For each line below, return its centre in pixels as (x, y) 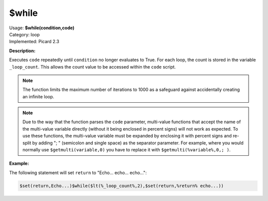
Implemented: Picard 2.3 (34, 42)
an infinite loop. (38, 96)
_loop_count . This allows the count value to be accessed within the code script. (93, 67)
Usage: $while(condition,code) (42, 28)
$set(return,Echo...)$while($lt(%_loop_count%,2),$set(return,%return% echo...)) (122, 186)
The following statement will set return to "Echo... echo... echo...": (78, 172)
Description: (22, 51)
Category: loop (24, 34)
